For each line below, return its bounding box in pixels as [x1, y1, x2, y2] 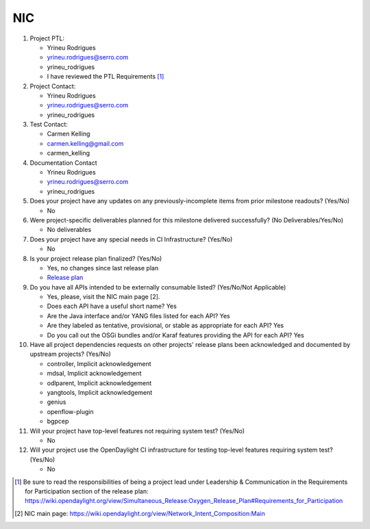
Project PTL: [29, 34, 65, 42]
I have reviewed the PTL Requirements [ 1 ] [47, 73, 164, 81]
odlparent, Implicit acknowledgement [47, 378, 152, 387]
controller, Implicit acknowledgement [47, 359, 151, 367]
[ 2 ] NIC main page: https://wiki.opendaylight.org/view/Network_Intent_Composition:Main [14, 509, 265, 517]
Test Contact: [29, 120, 69, 129]
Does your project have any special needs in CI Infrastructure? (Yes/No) [29, 235, 233, 243]
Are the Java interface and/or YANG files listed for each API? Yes [47, 311, 231, 320]
